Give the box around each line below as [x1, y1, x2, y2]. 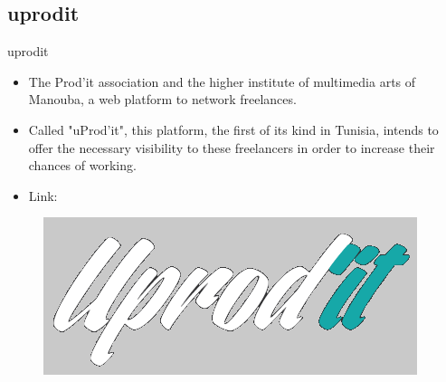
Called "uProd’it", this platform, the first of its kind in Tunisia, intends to [28, 119, 439, 138]
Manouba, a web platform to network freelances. [28, 90, 297, 109]
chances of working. [28, 156, 137, 175]
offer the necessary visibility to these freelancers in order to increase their [28, 138, 435, 157]
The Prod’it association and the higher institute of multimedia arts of [28, 72, 416, 91]
